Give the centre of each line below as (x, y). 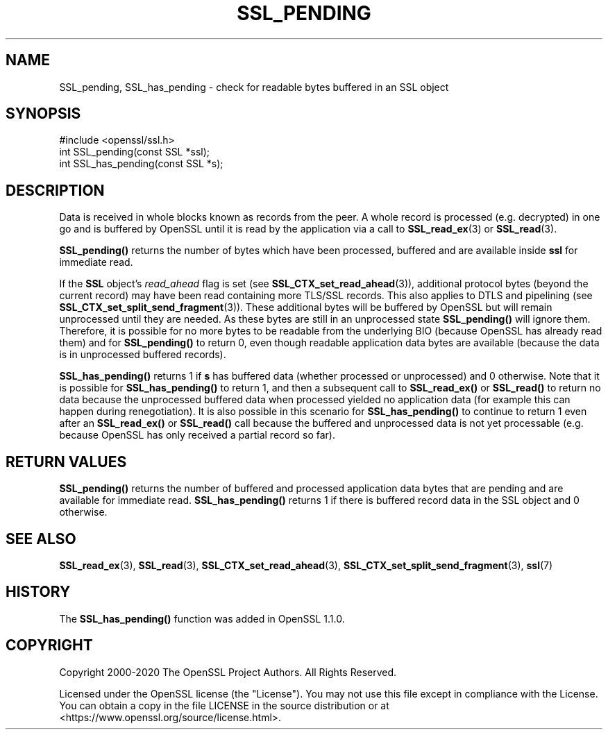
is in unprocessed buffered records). (143, 355)
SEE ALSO (41, 539)
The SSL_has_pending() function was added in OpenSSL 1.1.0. (202, 618)
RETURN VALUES (66, 462)
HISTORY (38, 592)
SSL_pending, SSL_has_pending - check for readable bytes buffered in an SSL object (254, 87)
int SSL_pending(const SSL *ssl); (134, 152)
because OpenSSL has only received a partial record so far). (197, 435)
